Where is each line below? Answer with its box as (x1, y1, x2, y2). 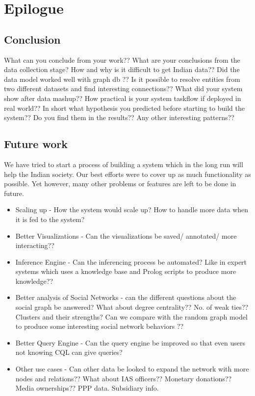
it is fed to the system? (15, 214, 85, 224)
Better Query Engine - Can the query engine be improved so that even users (15, 337, 246, 347)
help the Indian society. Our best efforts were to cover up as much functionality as (4, 169, 251, 179)
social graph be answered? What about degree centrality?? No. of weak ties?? (15, 302, 249, 312)
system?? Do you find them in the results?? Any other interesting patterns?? (4, 112, 234, 123)
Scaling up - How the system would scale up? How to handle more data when (15, 204, 249, 215)
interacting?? (15, 240, 54, 250)
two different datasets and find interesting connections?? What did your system (4, 83, 243, 94)
